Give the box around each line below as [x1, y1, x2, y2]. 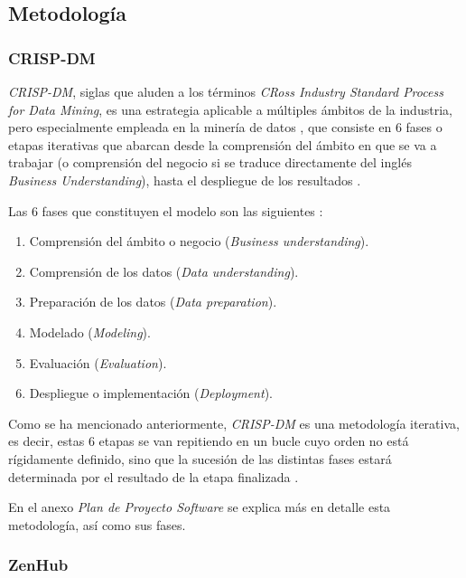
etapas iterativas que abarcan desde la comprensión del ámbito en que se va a [8, 135, 437, 154]
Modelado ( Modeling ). [29, 322, 151, 341]
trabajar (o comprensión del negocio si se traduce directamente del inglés [8, 153, 412, 172]
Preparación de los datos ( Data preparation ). [29, 292, 277, 311]
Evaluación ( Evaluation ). [29, 353, 167, 372]
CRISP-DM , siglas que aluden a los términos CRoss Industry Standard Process [8, 82, 443, 100]
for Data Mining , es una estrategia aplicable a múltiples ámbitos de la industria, [8, 99, 452, 118]
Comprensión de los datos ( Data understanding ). [29, 261, 299, 280]
